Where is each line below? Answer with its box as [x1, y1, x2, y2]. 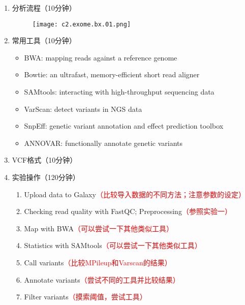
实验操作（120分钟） [12, 172, 80, 182]
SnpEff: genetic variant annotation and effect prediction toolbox [24, 120, 224, 131]
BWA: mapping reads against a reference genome [24, 52, 177, 63]
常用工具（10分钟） [12, 35, 76, 46]
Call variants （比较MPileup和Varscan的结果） [24, 257, 172, 267]
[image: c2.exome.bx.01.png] [32, 20, 131, 28]
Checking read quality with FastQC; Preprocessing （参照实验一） [24, 206, 232, 217]
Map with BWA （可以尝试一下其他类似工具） [24, 223, 174, 233]
